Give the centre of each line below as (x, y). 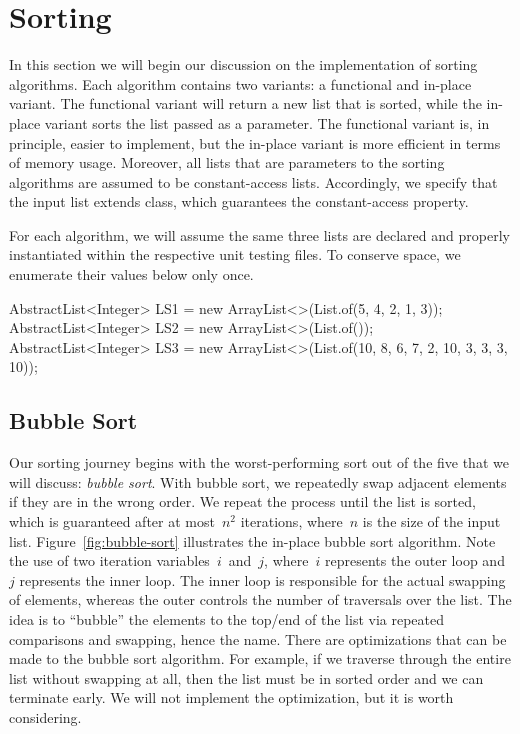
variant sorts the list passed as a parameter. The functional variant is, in (267, 122)
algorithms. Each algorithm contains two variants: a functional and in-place (240, 83)
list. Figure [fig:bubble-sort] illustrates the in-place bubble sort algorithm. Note (252, 540)
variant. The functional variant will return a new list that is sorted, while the (245, 103)
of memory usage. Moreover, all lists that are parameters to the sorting (227, 162)
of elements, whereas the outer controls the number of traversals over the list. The (260, 599)
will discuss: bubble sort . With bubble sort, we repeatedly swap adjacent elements (258, 481)
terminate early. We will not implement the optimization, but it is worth (231, 697)
